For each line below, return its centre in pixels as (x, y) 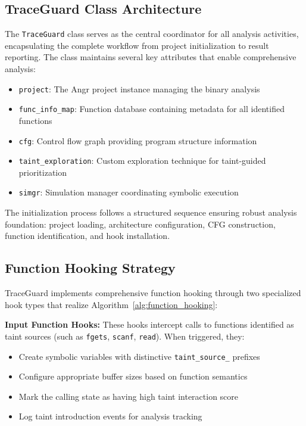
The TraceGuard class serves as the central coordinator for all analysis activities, (152, 34)
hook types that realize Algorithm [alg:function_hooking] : (111, 304)
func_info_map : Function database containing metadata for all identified (152, 109)
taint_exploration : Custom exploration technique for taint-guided (142, 161)
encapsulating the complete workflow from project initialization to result (137, 45)
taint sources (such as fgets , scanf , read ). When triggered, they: (125, 336)
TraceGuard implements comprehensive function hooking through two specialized (153, 293)
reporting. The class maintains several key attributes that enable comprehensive (151, 57)
